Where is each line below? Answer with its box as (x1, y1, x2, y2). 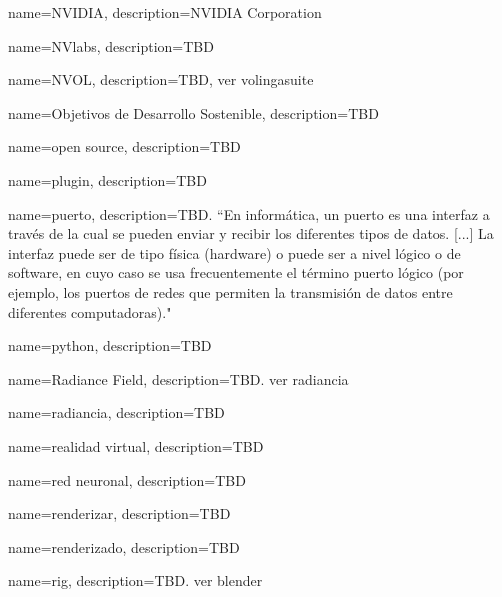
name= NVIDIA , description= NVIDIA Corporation (8, 2, 322, 22)
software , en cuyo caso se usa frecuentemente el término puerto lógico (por (8, 262, 464, 283)
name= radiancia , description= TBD (8, 402, 225, 423)
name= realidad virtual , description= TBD (8, 435, 264, 456)
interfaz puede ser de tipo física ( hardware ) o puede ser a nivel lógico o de (8, 242, 461, 263)
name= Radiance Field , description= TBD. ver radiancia (8, 368, 349, 389)
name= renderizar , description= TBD (8, 503, 231, 524)
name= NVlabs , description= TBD (8, 35, 214, 56)
